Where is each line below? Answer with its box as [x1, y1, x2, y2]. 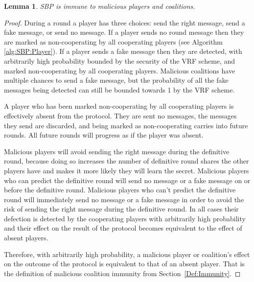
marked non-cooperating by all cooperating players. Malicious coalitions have [4, 65, 235, 75]
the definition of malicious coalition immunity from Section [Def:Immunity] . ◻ [4, 268, 241, 278]
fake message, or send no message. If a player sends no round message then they [4, 27, 244, 37]
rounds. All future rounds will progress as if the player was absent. [4, 130, 204, 140]
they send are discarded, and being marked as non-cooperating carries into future [4, 120, 248, 130]
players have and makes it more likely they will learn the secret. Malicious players [4, 165, 249, 175]
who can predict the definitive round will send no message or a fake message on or [4, 175, 251, 185]
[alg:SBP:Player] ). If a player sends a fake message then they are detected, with [4, 46, 242, 56]
